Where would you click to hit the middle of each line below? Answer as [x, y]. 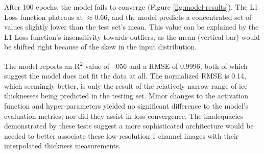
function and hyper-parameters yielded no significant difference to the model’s [126, 106]
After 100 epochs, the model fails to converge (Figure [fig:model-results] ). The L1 [131, 7]
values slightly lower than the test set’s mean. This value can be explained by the [131, 27]
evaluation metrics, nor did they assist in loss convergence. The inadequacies [124, 116]
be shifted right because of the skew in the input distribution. [101, 47]
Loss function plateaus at [44, 17]
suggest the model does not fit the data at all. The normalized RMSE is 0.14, [125, 76]
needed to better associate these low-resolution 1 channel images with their [122, 135]
